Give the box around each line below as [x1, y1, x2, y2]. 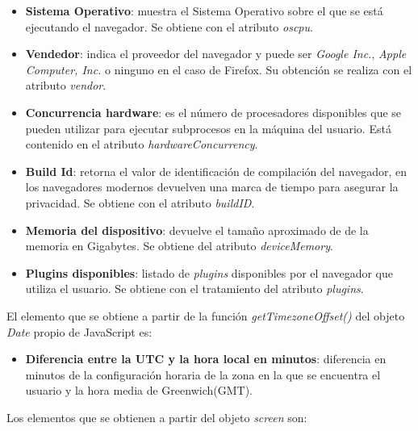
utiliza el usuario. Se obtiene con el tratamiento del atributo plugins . [25, 280, 364, 297]
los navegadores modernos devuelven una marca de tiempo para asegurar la [25, 178, 399, 195]
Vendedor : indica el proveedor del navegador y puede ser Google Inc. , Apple [25, 45, 407, 62]
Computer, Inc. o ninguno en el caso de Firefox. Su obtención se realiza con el [25, 61, 412, 77]
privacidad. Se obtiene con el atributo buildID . [25, 194, 255, 211]
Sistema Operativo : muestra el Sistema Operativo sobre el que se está [25, 2, 383, 19]
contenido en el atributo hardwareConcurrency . [25, 136, 258, 153]
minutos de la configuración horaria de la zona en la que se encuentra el [25, 366, 381, 383]
